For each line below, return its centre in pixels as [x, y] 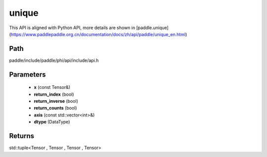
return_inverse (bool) [56, 101]
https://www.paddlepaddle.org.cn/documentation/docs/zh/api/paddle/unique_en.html [98, 34]
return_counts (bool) [55, 108]
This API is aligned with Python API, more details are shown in [72, 28]
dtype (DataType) [52, 122]
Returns [22, 136]
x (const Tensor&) [52, 87]
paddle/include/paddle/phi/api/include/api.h [54, 60]
